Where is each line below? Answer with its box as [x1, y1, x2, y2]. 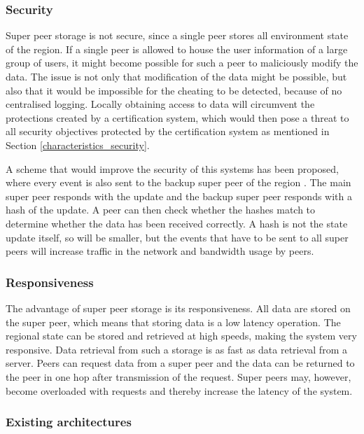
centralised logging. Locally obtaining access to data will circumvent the [6, 97, 315, 111]
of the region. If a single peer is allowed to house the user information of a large [6, 41, 348, 56]
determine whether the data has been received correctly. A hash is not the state [6, 216, 348, 230]
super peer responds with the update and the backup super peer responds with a [6, 188, 353, 203]
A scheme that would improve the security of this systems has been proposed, [6, 161, 339, 176]
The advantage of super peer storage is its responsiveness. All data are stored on [6, 300, 351, 315]
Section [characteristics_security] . [6, 137, 150, 152]
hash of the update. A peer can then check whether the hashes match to [6, 202, 316, 217]
